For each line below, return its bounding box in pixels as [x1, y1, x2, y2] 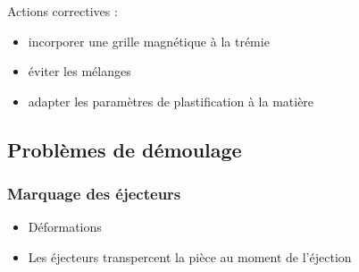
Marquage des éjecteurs [7, 183, 181, 205]
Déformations [28, 217, 102, 236]
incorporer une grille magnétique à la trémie [28, 31, 270, 50]
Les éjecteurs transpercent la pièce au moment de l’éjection [28, 247, 352, 266]
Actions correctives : [7, 2, 118, 20]
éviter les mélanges [28, 62, 131, 81]
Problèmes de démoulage [7, 135, 242, 163]
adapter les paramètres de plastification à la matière [28, 91, 314, 110]
